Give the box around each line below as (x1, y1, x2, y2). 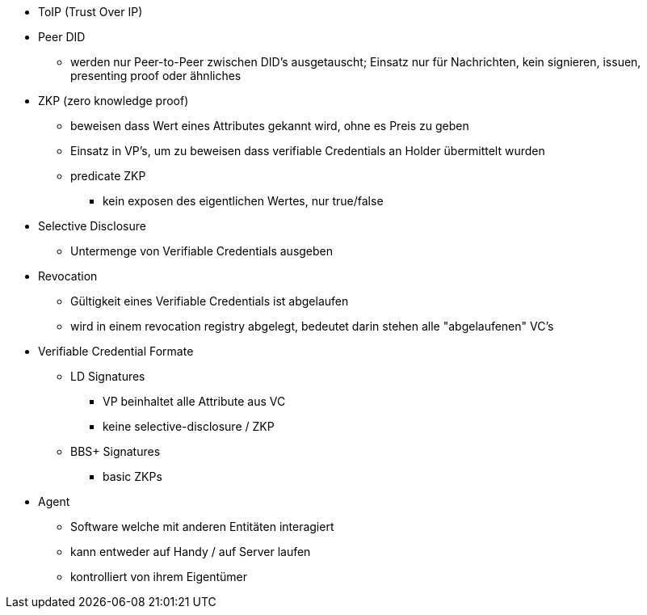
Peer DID (38, 30, 86, 44)
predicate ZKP (70, 169, 146, 183)
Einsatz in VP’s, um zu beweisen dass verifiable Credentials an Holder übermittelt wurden (70, 144, 545, 158)
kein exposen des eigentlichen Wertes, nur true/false (103, 194, 384, 208)
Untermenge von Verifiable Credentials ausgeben (70, 244, 334, 258)
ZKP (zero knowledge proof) (38, 94, 189, 107)
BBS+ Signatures (70, 444, 161, 458)
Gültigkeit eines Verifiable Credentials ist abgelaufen (70, 294, 349, 308)
